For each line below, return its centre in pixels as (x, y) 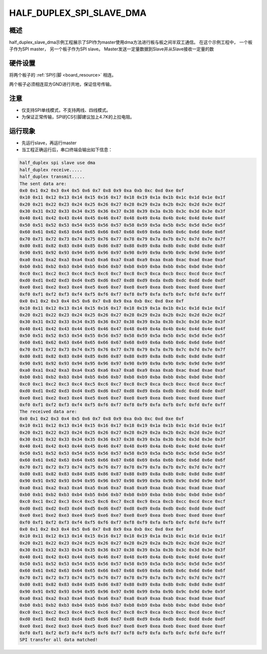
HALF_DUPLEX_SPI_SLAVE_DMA (78, 13)
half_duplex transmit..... (52, 177)
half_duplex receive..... (51, 170)
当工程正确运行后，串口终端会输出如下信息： (67, 150)
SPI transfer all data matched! (59, 640)
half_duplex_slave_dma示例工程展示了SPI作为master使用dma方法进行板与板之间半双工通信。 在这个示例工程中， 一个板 (131, 42)
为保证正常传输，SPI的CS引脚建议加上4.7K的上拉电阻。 (78, 117)
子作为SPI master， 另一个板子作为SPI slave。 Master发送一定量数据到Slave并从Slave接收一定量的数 (112, 49)
